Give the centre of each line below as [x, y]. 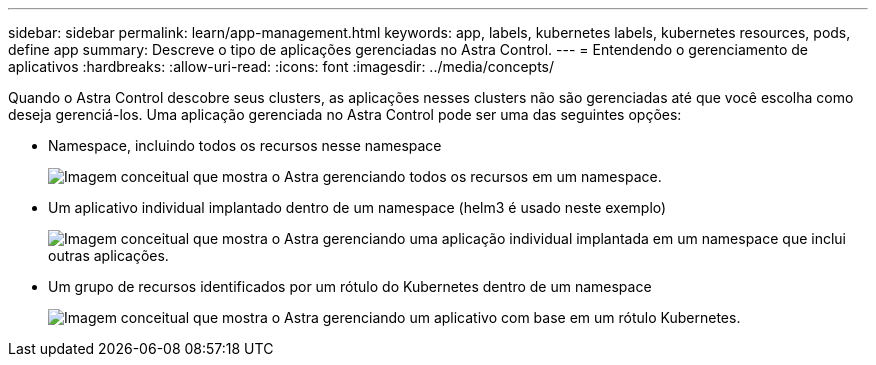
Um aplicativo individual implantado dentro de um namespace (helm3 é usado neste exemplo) [357, 207]
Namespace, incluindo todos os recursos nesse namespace [245, 145]
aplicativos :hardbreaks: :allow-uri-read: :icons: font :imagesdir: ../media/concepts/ [281, 66]
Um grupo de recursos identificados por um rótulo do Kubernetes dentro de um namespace [350, 286]
